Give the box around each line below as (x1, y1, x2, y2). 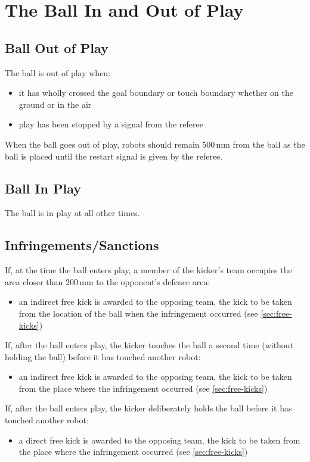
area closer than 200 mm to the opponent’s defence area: (5, 275, 210, 288)
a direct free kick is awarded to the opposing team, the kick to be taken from (18, 433, 300, 446)
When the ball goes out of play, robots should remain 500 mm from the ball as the (5, 138, 305, 150)
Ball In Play (5, 179, 81, 197)
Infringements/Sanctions (5, 236, 159, 254)
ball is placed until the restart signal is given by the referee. (5, 149, 223, 162)
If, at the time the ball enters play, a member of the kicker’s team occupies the (5, 264, 292, 276)
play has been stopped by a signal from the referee (18, 118, 203, 130)
